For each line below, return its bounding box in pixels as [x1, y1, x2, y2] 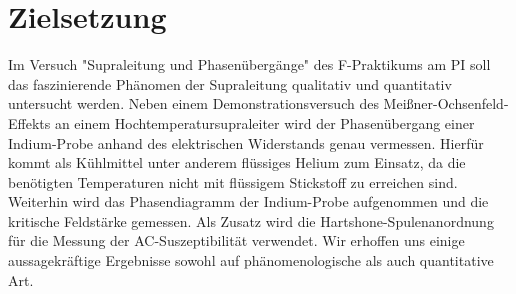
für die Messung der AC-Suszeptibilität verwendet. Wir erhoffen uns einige [8, 230, 465, 251]
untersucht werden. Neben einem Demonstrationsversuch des [8, 93, 379, 114]
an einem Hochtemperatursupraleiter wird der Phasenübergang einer [54, 112, 475, 133]
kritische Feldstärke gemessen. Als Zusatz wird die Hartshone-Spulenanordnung [8, 210, 494, 231]
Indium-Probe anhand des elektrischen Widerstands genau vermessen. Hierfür [8, 132, 484, 153]
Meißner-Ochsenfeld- [383, 93, 509, 114]
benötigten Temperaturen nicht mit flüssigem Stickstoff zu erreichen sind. [8, 171, 458, 192]
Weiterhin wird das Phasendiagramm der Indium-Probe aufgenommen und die [8, 191, 489, 212]
